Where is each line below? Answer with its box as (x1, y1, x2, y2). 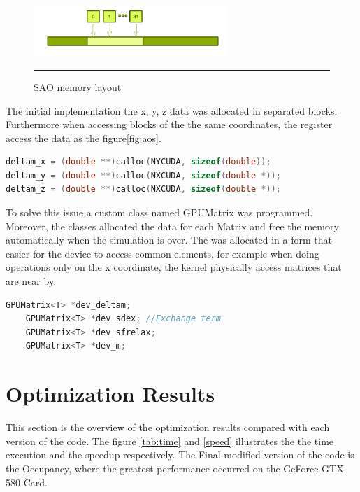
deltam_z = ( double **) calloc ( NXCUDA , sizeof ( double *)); (6, 184, 281, 195)
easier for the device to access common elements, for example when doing (6, 246, 319, 260)
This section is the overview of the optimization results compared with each (6, 420, 330, 435)
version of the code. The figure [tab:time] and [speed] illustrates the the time (6, 433, 334, 448)
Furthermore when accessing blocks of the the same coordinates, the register (6, 117, 333, 132)
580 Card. (6, 475, 48, 489)
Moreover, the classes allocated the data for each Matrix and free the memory (6, 218, 339, 233)
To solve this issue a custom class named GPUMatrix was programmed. (6, 205, 313, 220)
